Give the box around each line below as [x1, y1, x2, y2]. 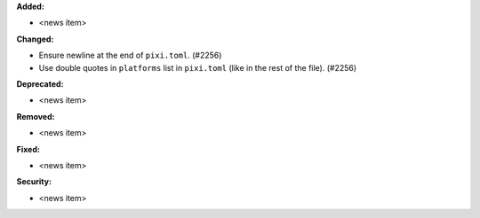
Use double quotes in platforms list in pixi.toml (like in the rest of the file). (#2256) [38, 62, 357, 73]
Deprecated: [16, 78, 64, 89]
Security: [16, 176, 52, 187]
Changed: [16, 34, 54, 44]
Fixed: [16, 144, 40, 154]
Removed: [16, 111, 55, 121]
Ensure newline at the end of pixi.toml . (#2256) [38, 50, 222, 61]
